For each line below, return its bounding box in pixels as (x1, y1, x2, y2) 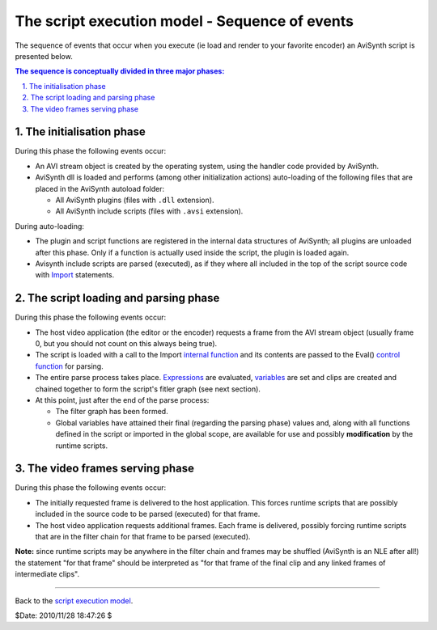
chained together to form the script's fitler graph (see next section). (35, 384, 261, 394)
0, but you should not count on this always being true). (35, 339, 218, 348)
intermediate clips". (15, 569, 80, 579)
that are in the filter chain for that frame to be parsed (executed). (35, 531, 251, 541)
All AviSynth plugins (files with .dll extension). (55, 195, 214, 205)
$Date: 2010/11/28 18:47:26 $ (15, 611, 112, 620)
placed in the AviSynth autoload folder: (35, 184, 165, 193)
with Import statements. (35, 270, 115, 280)
